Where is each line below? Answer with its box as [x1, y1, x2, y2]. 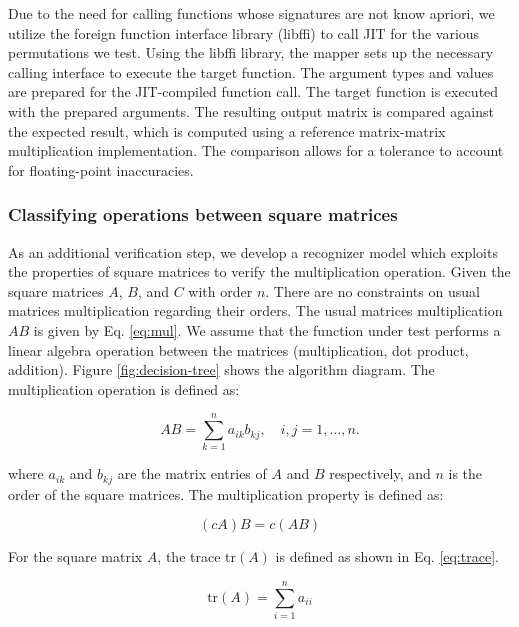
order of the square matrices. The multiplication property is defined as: [8, 483, 444, 504]
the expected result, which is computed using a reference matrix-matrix [8, 120, 446, 141]
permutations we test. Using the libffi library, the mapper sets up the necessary [8, 42, 494, 63]
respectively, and [329, 463, 431, 484]
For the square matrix [8, 546, 143, 567]
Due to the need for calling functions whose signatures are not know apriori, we [8, 3, 495, 23]
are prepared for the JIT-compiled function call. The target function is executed [8, 81, 499, 102]
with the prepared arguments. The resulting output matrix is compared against [8, 100, 494, 121]
